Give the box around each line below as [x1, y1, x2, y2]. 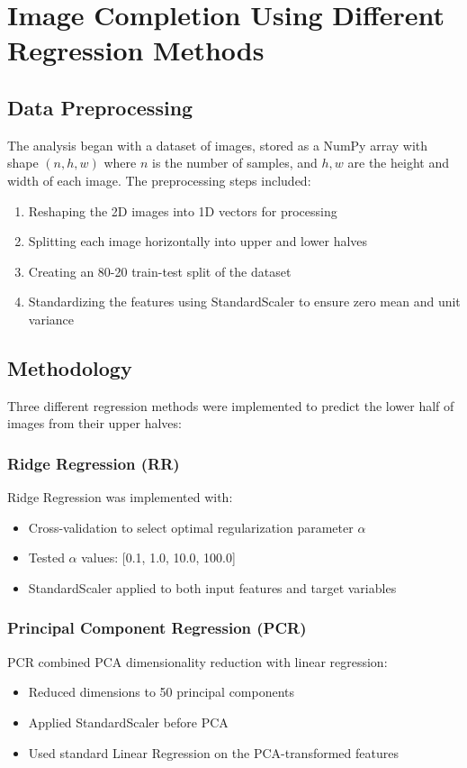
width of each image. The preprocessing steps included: [7, 170, 311, 189]
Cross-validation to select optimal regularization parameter [28, 517, 354, 536]
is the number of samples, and [152, 153, 318, 172]
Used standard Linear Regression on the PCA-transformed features [28, 743, 399, 762]
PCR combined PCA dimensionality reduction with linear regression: [7, 652, 388, 671]
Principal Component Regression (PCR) [7, 617, 307, 639]
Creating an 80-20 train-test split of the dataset [28, 261, 292, 280]
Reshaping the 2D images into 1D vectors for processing [28, 201, 337, 220]
